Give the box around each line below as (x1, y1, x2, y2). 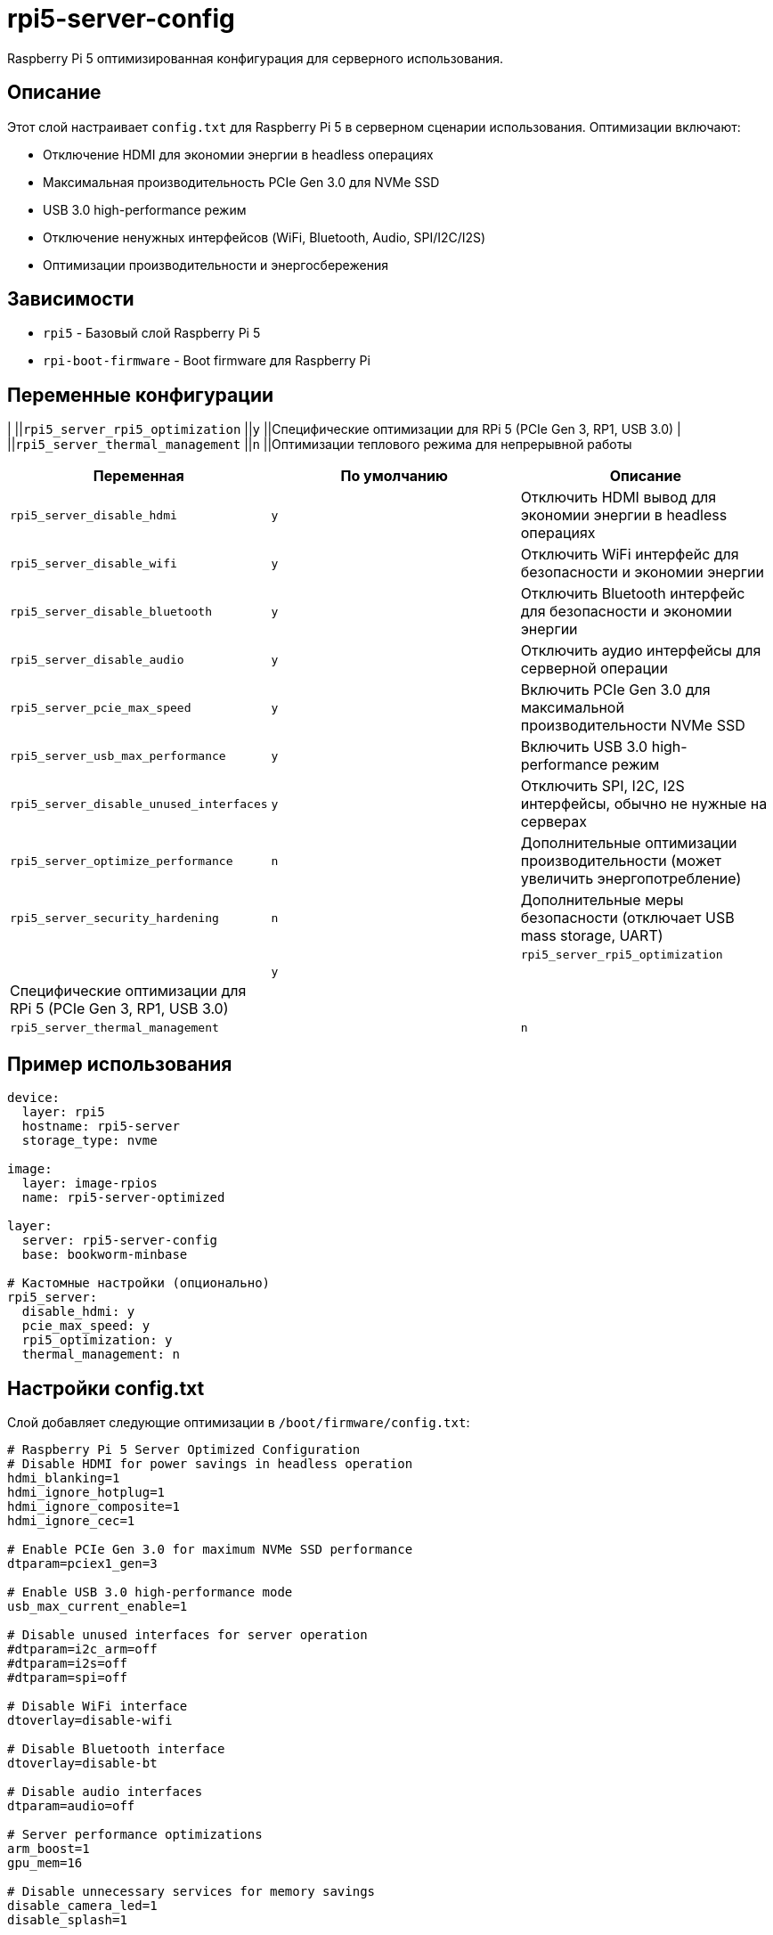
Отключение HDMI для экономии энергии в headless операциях (43, 146, 434, 162)
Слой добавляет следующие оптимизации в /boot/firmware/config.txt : (7, 1414, 470, 1430)
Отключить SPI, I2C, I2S (520, 777, 685, 796)
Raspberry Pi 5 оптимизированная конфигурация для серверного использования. (7, 50, 504, 66)
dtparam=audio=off (7, 1798, 135, 1813)
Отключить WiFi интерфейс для (520, 545, 739, 564)
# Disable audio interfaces (7, 1784, 203, 1799)
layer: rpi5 (21, 1105, 105, 1120)
